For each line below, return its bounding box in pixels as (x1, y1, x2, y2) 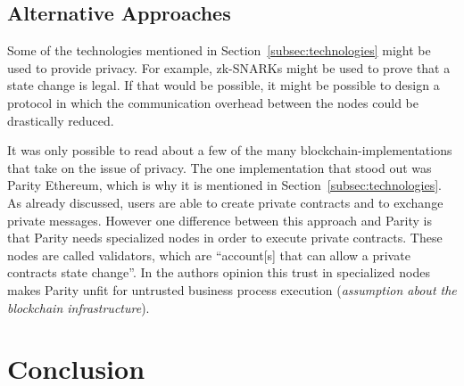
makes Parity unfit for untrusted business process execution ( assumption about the (7, 280, 457, 299)
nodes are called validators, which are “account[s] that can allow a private (7, 245, 410, 264)
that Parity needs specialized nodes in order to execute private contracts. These (7, 228, 443, 247)
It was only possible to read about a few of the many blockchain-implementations (7, 141, 452, 160)
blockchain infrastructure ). (7, 298, 150, 316)
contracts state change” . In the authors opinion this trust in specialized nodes (7, 263, 430, 282)
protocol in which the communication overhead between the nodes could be (7, 93, 418, 111)
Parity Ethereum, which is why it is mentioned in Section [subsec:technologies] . (7, 176, 442, 194)
